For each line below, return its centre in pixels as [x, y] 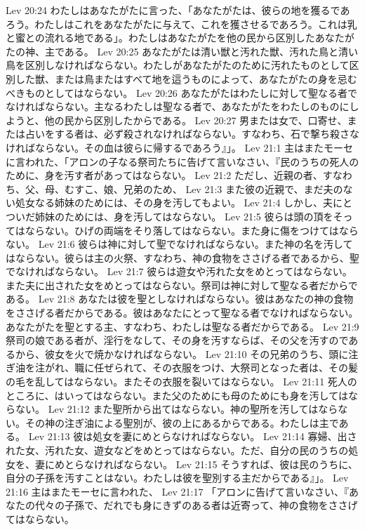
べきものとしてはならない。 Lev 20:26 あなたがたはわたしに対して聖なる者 [177, 92]
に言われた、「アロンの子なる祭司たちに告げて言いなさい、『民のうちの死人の [182, 161]
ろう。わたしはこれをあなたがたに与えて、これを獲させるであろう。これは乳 [181, 24]
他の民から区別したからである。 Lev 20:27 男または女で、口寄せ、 [196, 120]
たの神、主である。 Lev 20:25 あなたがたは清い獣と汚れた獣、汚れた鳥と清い [182, 51]
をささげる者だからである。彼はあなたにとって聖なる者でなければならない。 [182, 313]
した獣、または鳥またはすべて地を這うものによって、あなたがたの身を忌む [186, 78]
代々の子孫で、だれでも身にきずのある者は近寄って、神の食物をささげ [196, 505]
